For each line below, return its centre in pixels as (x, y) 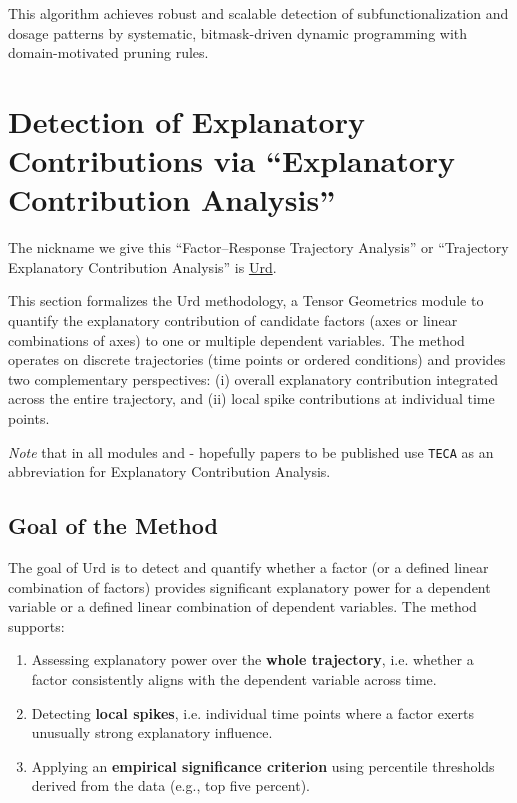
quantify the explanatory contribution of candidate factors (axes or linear (233, 320)
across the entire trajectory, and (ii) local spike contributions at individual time (251, 398)
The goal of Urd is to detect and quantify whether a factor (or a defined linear (248, 567)
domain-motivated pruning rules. (108, 52)
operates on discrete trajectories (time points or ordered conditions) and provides (257, 359)
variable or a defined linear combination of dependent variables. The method (242, 606)
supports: (36, 625)
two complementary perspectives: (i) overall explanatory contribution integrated (253, 378)
